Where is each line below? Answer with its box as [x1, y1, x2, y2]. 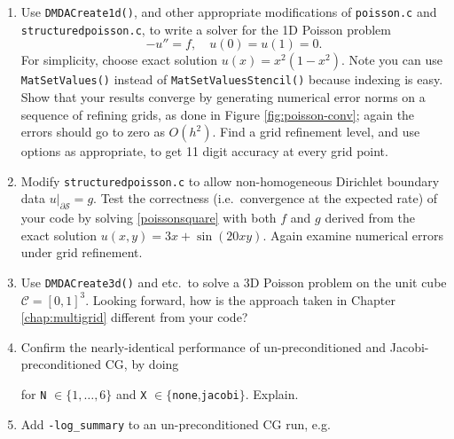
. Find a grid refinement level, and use [212, 122, 420, 141]
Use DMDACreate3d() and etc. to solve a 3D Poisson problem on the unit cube [20, 272, 447, 291]
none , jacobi [172, 385, 239, 404]
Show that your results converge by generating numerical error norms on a [20, 87, 426, 106]
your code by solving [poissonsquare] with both [20, 208, 277, 227]
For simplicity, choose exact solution [20, 51, 218, 69]
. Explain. [245, 385, 299, 404]
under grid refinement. [20, 243, 143, 262]
